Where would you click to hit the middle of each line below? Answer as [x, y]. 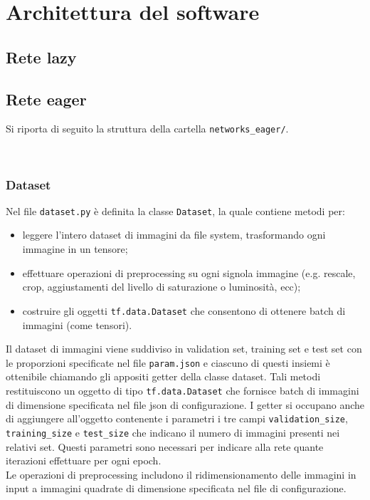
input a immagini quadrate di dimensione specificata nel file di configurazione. [176, 488]
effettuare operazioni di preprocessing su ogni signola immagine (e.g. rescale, [189, 272]
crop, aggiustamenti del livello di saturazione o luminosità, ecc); [162, 287]
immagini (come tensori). [77, 324]
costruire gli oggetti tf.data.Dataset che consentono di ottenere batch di [184, 310]
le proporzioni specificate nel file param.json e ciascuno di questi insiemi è [168, 362]
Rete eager [46, 99]
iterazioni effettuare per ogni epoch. [84, 460]
